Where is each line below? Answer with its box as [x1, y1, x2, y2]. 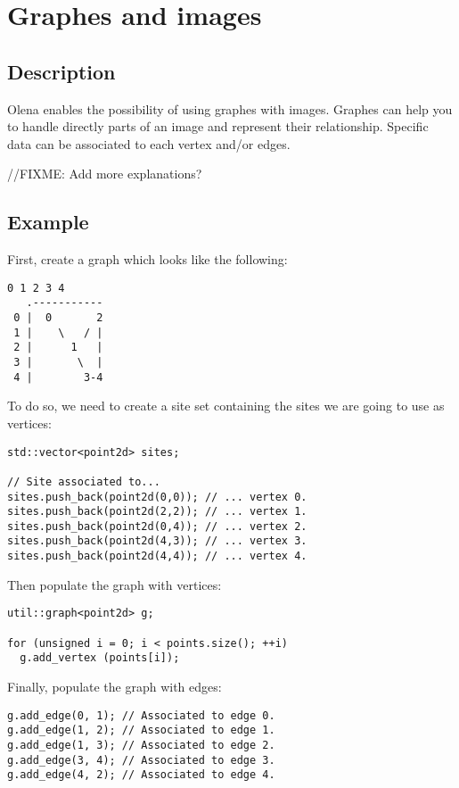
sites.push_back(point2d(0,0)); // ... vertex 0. [7, 490, 307, 503]
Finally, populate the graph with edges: [7, 677, 222, 695]
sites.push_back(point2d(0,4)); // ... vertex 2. [7, 519, 307, 533]
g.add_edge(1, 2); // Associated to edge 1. [7, 724, 275, 737]
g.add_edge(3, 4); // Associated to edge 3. [7, 753, 275, 767]
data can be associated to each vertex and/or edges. [7, 134, 291, 153]
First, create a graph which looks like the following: [7, 250, 288, 269]
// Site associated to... [7, 475, 160, 488]
